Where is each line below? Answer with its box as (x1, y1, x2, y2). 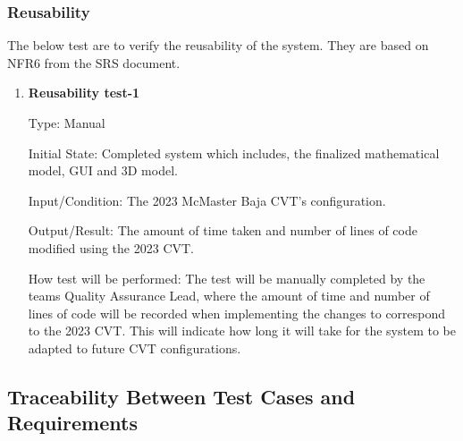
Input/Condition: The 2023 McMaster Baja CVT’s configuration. (28, 191, 386, 209)
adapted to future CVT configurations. (28, 338, 241, 357)
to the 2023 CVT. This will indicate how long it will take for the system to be (28, 321, 456, 340)
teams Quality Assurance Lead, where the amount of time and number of (28, 286, 430, 305)
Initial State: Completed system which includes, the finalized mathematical (28, 143, 440, 162)
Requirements (7, 409, 138, 437)
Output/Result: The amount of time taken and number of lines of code (28, 221, 417, 240)
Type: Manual (28, 114, 105, 131)
